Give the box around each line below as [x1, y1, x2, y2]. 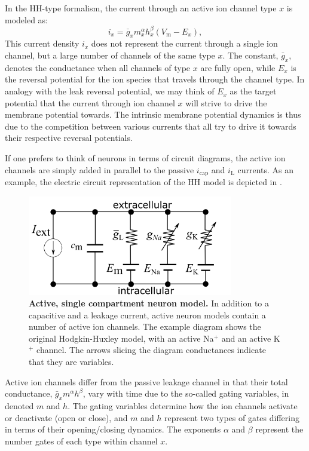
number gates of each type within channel [5, 434, 158, 447]
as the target [230, 85, 277, 97]
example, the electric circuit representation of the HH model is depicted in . [5, 176, 282, 188]
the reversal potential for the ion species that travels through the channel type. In [5, 73, 305, 85]
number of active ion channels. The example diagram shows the [29, 320, 261, 333]
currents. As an [237, 163, 294, 176]
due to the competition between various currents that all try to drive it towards [5, 119, 296, 132]
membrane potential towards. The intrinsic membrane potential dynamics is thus [5, 108, 301, 121]
